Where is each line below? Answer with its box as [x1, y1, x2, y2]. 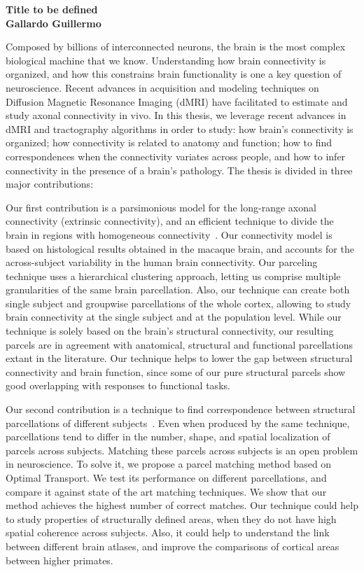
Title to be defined [6, 2, 98, 16]
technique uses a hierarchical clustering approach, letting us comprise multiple [6, 268, 341, 283]
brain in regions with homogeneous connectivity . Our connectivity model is [6, 227, 332, 242]
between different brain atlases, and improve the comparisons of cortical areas [6, 538, 339, 553]
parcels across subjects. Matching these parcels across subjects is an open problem [6, 442, 358, 457]
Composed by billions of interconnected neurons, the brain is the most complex [6, 39, 346, 54]
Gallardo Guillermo [6, 15, 101, 30]
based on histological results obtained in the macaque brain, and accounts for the [6, 241, 354, 256]
